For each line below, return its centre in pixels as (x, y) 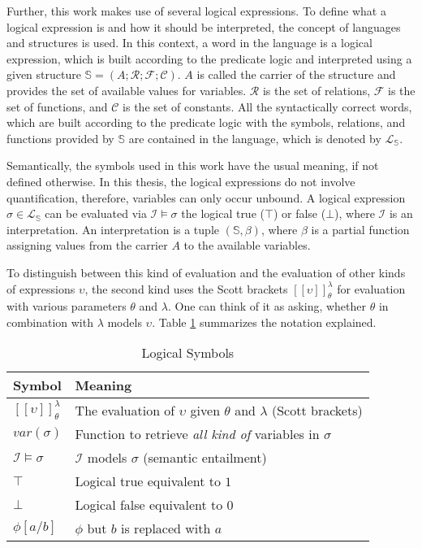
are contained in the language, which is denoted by (255, 138)
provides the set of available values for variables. (127, 90)
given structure (44, 74)
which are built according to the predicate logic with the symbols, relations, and (206, 122)
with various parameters (67, 306)
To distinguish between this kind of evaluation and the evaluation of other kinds (206, 272)
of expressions (41, 288)
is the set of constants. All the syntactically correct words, (267, 106)
